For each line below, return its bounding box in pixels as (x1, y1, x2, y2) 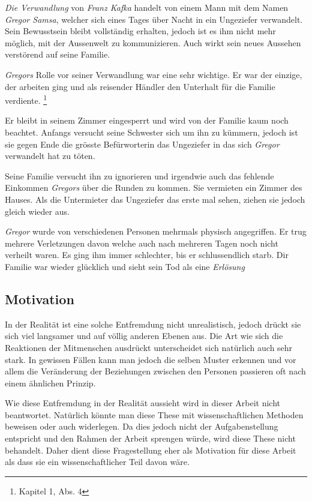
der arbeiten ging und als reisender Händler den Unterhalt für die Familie (5, 80, 275, 92)
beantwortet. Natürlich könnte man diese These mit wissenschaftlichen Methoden (5, 408, 304, 421)
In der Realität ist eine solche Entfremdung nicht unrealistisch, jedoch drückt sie (5, 317, 301, 330)
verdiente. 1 (5, 92, 47, 106)
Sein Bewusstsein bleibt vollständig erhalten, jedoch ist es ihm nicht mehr (5, 25, 276, 37)
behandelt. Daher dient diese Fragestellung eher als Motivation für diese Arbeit (5, 443, 296, 456)
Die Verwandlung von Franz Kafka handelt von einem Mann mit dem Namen (5, 1, 289, 13)
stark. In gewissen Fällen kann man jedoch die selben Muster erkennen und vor (5, 353, 296, 365)
